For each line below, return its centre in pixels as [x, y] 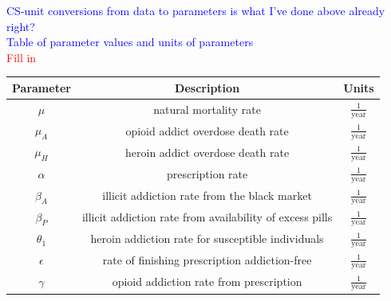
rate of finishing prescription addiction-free [207, 260]
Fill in [22, 57]
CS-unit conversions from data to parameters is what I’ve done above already [196, 10]
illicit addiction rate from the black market [207, 195]
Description [207, 87]
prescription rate [207, 174]
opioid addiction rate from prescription [207, 281]
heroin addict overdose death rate [207, 152]
